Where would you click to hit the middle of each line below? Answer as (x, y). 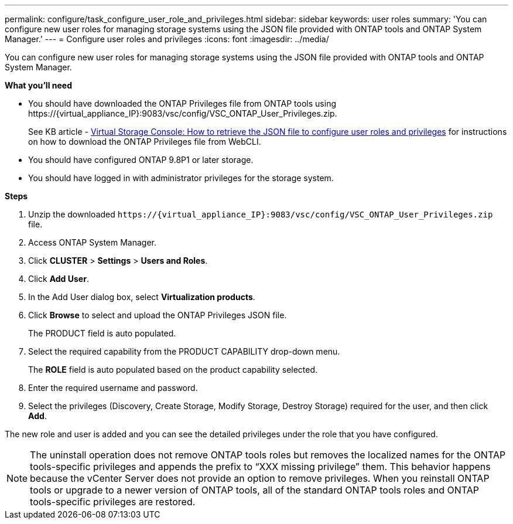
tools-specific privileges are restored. (113, 502)
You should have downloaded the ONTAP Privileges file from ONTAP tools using (182, 103)
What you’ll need (38, 85)
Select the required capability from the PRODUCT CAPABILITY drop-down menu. (184, 351)
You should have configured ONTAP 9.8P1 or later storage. (141, 160)
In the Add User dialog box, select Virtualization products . (142, 297)
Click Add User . (59, 279)
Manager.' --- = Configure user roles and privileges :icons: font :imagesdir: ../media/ (167, 39)
